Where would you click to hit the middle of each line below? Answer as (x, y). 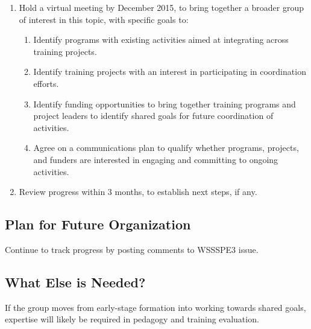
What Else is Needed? (75, 282)
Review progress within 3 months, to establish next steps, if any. (138, 192)
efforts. (46, 83)
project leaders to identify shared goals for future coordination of (153, 116)
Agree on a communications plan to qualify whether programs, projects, (166, 148)
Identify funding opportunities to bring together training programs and (165, 104)
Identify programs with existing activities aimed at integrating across (161, 40)
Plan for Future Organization (98, 224)
